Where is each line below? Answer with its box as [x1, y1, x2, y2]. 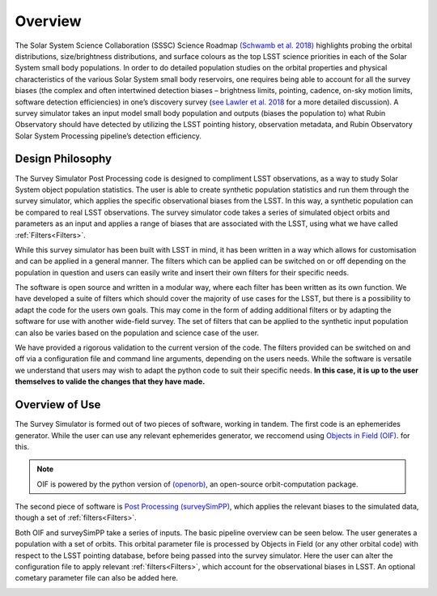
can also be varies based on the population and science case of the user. [15, 328, 259, 338]
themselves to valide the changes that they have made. [15, 377, 206, 386]
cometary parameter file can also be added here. [15, 573, 178, 583]
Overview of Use [15, 398, 101, 412]
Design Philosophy [15, 152, 112, 166]
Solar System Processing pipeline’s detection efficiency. [15, 130, 202, 141]
